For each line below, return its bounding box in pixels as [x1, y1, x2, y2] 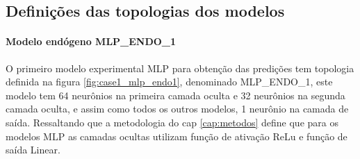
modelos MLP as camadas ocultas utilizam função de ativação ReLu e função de [6, 128, 347, 143]
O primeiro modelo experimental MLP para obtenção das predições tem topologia [6, 60, 354, 75]
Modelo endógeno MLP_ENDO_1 [6, 34, 177, 49]
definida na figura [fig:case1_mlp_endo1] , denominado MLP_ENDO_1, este [6, 74, 333, 89]
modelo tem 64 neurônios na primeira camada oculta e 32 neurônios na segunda [6, 87, 345, 102]
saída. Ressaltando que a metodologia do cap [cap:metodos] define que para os [6, 115, 338, 129]
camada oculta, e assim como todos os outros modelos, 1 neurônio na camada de [6, 101, 349, 116]
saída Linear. [6, 142, 60, 157]
